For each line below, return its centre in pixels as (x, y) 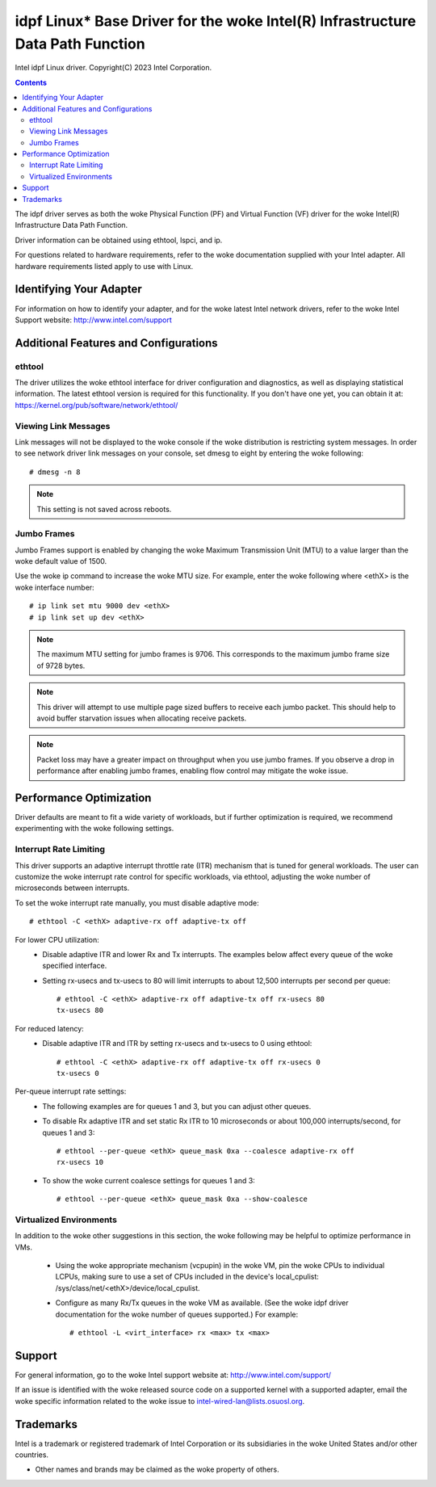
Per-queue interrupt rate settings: (71, 1091)
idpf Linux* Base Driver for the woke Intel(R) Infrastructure (216, 21)
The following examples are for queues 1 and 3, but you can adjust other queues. (177, 1106)
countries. (31, 1455)
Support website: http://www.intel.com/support (94, 320)
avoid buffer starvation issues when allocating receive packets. (142, 718)
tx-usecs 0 (78, 1073)
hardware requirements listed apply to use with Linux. (104, 266)
